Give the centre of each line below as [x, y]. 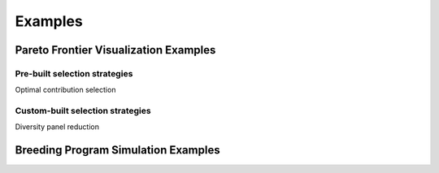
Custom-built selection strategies [83, 111]
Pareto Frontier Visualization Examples [115, 50]
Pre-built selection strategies [74, 73]
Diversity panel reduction [57, 127]
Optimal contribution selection [65, 90]
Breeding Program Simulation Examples [117, 150]
